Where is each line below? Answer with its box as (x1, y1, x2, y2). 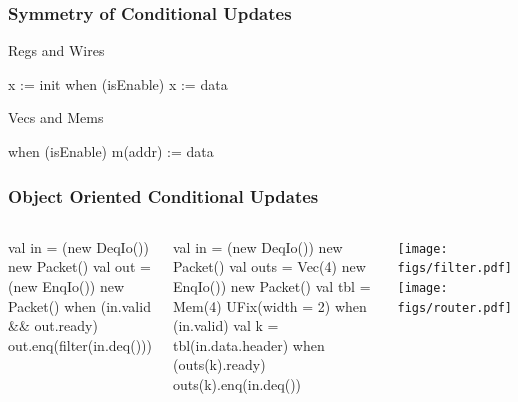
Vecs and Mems (8, 107, 104, 128)
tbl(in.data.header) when (172, 334, 325, 355)
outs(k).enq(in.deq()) (172, 373, 302, 394)
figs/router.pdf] (397, 300, 513, 315)
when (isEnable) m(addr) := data (8, 141, 214, 161)
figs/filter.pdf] (397, 261, 513, 276)
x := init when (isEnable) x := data (8, 73, 228, 94)
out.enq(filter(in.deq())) (8, 334, 152, 355)
